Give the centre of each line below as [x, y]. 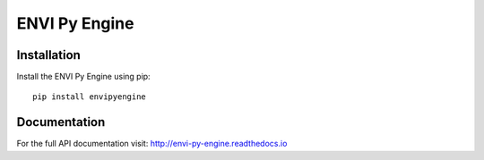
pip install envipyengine [90, 97]
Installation [48, 55]
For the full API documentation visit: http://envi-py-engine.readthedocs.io [152, 144]
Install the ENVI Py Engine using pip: [84, 77]
